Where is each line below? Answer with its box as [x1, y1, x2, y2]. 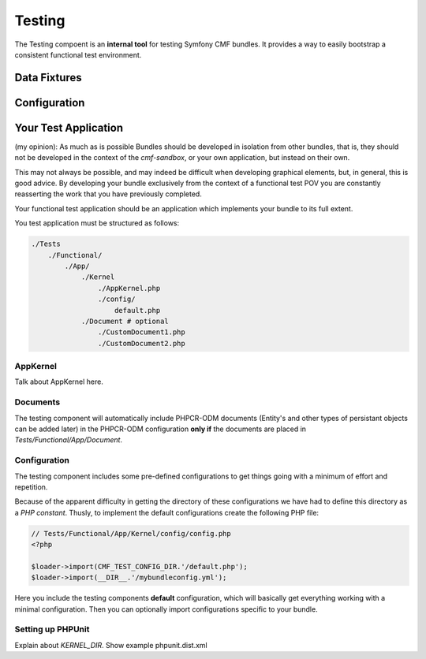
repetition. [14, 482, 48, 492]
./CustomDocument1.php [97, 328, 185, 337]
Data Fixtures [14, 71, 82, 84]
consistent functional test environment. [14, 50, 142, 59]
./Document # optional [80, 316, 169, 326]
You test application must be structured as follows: [14, 218, 180, 228]
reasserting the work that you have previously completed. [14, 189, 203, 199]
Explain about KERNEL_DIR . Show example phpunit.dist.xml [14, 640, 208, 650]
